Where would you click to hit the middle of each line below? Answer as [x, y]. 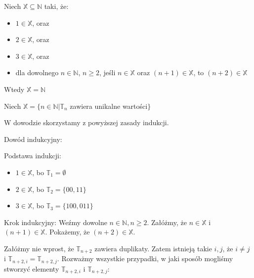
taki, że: [56, 6]
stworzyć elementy [32, 268]
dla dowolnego [37, 72]
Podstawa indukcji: [33, 156]
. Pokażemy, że [67, 232]
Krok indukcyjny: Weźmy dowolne [56, 222]
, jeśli [107, 72]
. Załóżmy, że [167, 222]
